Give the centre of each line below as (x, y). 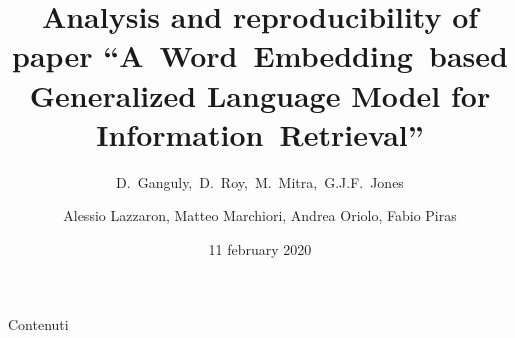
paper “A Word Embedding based (260, 55)
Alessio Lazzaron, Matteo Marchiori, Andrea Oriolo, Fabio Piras (260, 215)
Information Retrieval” (260, 133)
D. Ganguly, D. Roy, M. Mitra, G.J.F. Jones (260, 181)
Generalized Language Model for (260, 94)
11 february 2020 (260, 248)
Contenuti (38, 324)
